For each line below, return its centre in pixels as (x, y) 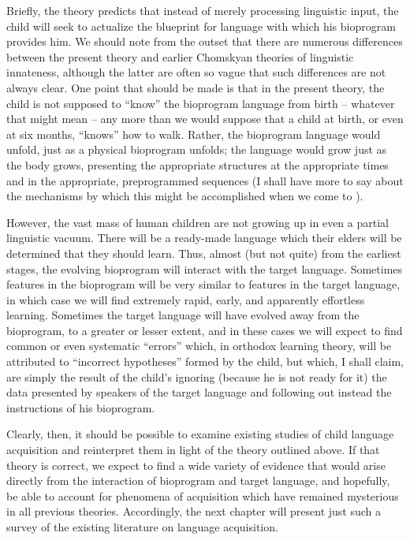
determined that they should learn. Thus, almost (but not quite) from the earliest (204, 253)
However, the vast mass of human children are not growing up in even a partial (198, 222)
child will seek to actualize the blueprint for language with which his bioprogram (201, 26)
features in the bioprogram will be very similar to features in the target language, (203, 284)
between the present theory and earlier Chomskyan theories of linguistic (180, 56)
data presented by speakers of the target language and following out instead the (199, 392)
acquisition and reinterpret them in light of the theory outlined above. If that (193, 450)
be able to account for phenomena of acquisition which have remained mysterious (203, 495)
